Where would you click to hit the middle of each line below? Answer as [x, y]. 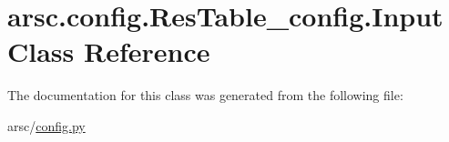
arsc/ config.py [46, 125]
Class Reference [109, 51]
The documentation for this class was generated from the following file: [205, 95]
